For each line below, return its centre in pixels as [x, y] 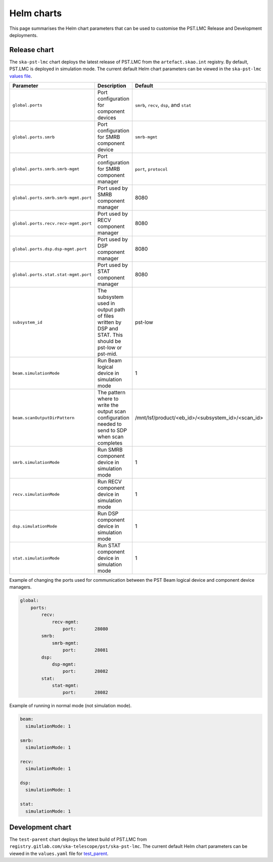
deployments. [24, 35]
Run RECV [110, 482]
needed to [109, 424]
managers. [20, 587]
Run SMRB [110, 450]
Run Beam [110, 361]
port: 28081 [85, 650]
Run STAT [109, 545]
